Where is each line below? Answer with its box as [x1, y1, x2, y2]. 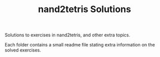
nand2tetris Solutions [38, 4, 131, 15]
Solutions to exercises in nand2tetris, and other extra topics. [5, 32, 130, 38]
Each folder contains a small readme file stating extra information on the [5, 42, 155, 48]
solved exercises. [5, 47, 42, 53]
